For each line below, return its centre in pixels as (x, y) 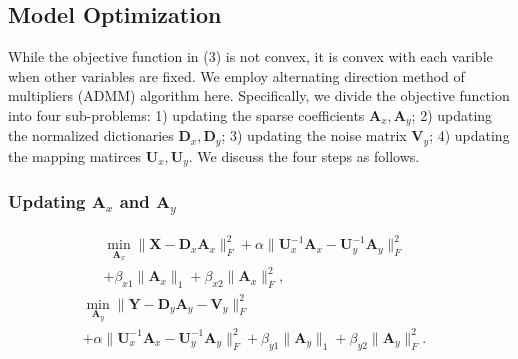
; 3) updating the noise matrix (314, 135)
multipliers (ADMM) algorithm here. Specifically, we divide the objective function (259, 95)
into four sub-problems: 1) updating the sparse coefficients (186, 114)
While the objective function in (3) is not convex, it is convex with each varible (250, 56)
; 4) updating (469, 135)
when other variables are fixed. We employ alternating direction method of (236, 75)
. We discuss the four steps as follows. (304, 155)
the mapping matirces (75, 155)
